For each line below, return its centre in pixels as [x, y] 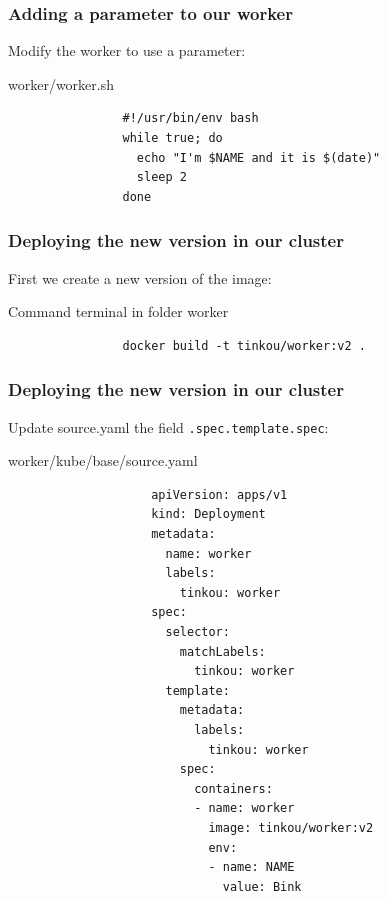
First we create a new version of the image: [140, 277]
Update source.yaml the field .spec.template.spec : [168, 426]
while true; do [172, 138]
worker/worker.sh [61, 83]
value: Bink [262, 886]
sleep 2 [161, 177]
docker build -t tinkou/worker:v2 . [244, 345]
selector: [197, 632]
